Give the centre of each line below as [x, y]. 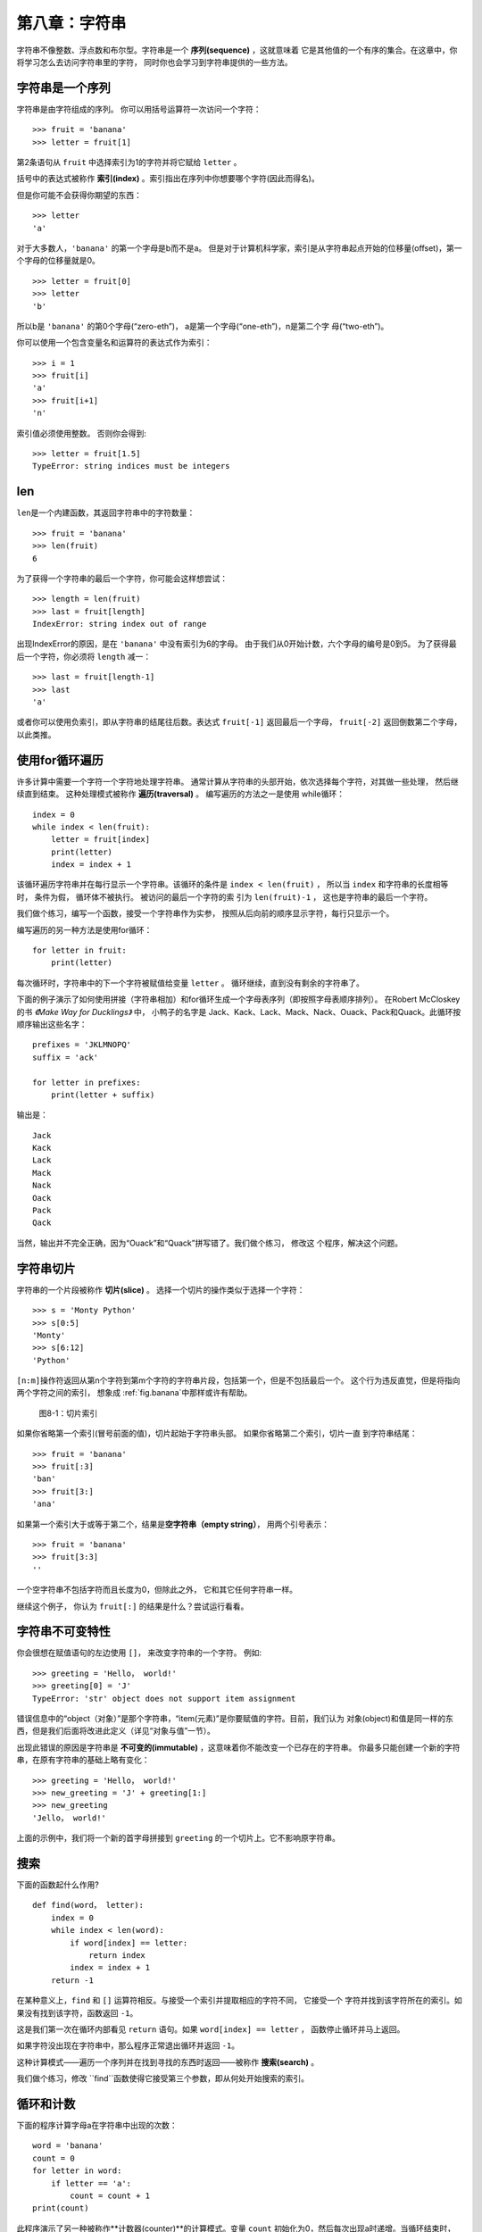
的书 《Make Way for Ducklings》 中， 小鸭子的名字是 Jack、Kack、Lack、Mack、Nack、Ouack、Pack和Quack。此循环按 [239, 1012]
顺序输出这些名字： [52, 1024]
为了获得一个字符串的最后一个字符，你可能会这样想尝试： [122, 578]
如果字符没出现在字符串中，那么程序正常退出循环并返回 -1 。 [128, 2045]
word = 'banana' [68, 2146]
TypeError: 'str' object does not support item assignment [164, 1698]
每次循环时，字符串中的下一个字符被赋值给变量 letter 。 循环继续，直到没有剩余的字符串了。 [191, 983]
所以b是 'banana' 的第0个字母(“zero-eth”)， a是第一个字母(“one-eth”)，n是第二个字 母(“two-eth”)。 [203, 326]
